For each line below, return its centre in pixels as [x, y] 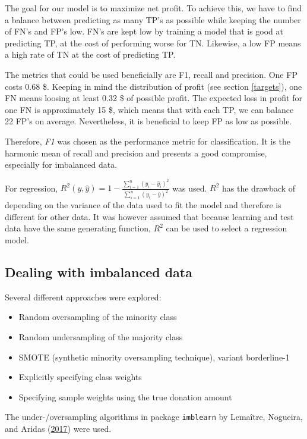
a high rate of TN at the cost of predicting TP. [90, 54]
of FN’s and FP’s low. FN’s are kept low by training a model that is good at [144, 31]
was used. [190, 188]
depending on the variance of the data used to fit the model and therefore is [143, 205]
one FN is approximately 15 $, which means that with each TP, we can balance [149, 109]
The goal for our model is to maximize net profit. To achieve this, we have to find [153, 8]
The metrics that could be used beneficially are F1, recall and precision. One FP [151, 74]
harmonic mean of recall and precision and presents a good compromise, [136, 153]
